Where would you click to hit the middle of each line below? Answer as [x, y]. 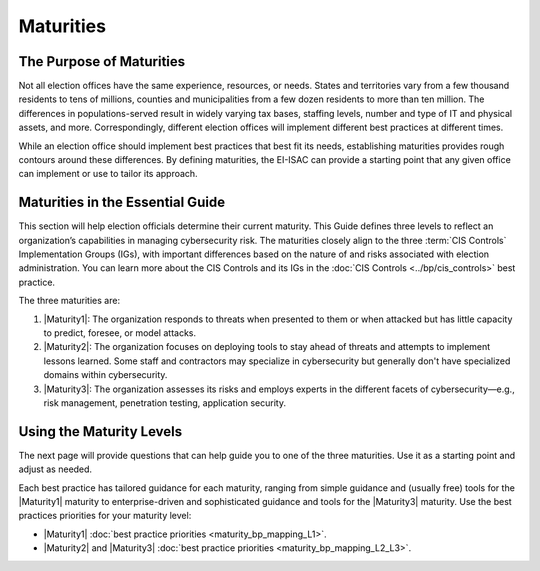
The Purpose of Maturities [102, 61]
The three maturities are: [69, 301]
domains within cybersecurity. [105, 375]
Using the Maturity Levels [100, 431]
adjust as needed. [55, 469]
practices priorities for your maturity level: [105, 516]
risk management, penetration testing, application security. [165, 403]
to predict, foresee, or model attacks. [120, 333]
